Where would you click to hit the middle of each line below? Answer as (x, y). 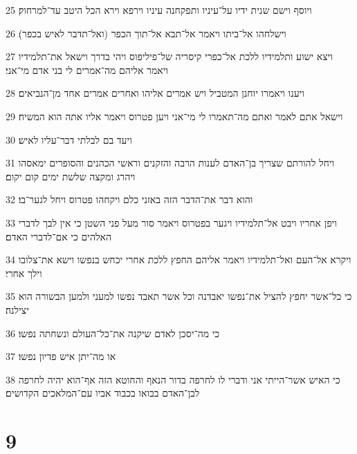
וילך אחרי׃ (24, 273)
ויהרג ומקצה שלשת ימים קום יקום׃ (71, 176)
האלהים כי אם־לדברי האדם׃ (58, 236)
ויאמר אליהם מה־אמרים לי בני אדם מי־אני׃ (87, 69)
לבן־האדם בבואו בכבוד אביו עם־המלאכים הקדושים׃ (103, 393)
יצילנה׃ (17, 309)
